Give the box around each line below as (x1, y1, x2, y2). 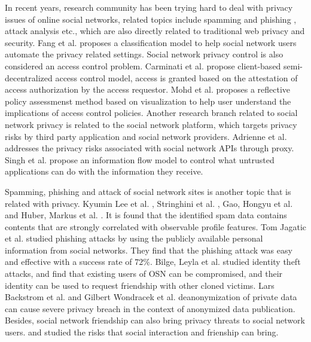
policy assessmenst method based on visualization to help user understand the (5, 94, 291, 107)
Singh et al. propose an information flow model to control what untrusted (5, 153, 275, 166)
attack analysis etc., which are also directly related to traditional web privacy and (5, 25, 305, 37)
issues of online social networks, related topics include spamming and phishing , (5, 13, 297, 25)
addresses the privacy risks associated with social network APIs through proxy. (5, 142, 294, 154)
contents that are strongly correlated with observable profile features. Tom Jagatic (5, 220, 306, 233)
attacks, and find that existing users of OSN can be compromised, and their (5, 267, 283, 280)
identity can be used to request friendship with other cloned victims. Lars (5, 279, 275, 291)
